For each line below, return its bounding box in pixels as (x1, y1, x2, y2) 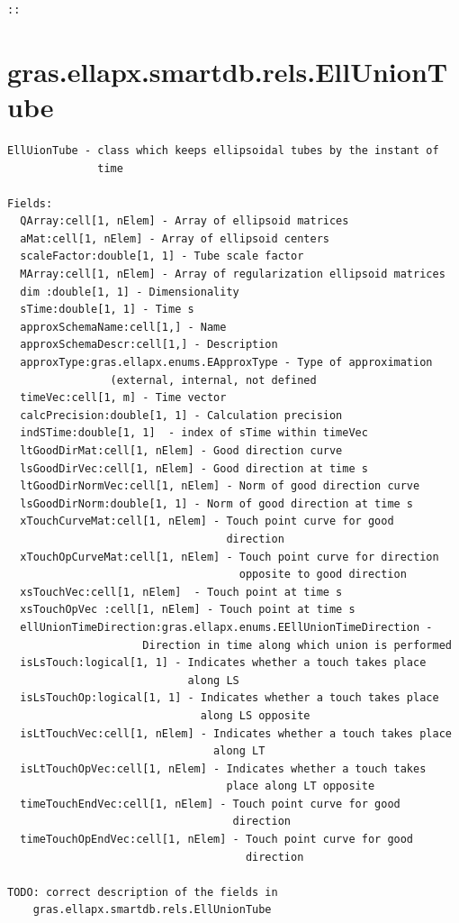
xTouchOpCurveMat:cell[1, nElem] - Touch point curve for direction (20, 550, 439, 563)
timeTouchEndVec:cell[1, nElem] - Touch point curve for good (20, 797, 400, 810)
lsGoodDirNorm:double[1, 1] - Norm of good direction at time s (20, 497, 414, 510)
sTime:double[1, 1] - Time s (20, 303, 194, 316)
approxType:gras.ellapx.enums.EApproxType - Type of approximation (20, 356, 433, 370)
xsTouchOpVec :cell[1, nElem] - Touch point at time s (20, 603, 355, 617)
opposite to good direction (238, 568, 407, 581)
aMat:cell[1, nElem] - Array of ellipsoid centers (20, 232, 329, 245)
